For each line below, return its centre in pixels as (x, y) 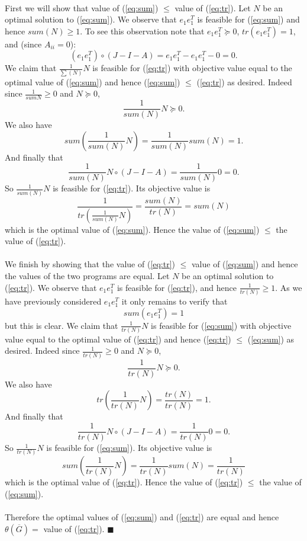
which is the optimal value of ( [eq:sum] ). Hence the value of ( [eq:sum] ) (132, 229)
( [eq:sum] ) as (271, 339)
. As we (289, 287)
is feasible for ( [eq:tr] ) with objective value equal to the (192, 68)
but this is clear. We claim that (62, 325)
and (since (23, 44)
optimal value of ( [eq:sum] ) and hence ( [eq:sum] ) (93, 81)
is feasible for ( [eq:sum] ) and (248, 19)
